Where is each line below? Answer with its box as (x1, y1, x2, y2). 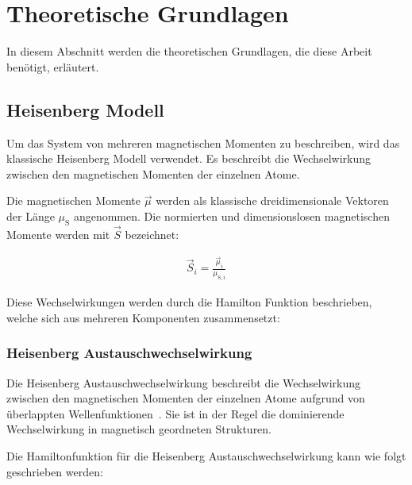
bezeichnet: (125, 225, 179, 242)
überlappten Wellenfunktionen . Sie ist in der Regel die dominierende (6, 405, 345, 421)
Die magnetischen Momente (6, 192, 141, 209)
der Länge (6, 207, 55, 224)
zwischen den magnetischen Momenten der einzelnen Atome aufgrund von (6, 390, 365, 406)
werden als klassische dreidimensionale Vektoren (156, 192, 389, 209)
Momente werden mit (6, 225, 110, 242)
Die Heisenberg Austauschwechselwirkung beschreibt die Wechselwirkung (6, 374, 361, 391)
